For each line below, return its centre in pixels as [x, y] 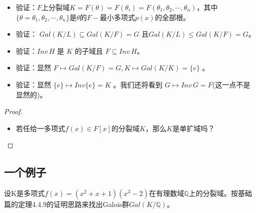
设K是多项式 [24, 193]
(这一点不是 [231, 84]
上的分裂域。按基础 [220, 193]
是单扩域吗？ [194, 128]
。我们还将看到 [138, 84]
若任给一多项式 [40, 128]
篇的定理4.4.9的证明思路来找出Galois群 [67, 204]
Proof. [13, 111]
